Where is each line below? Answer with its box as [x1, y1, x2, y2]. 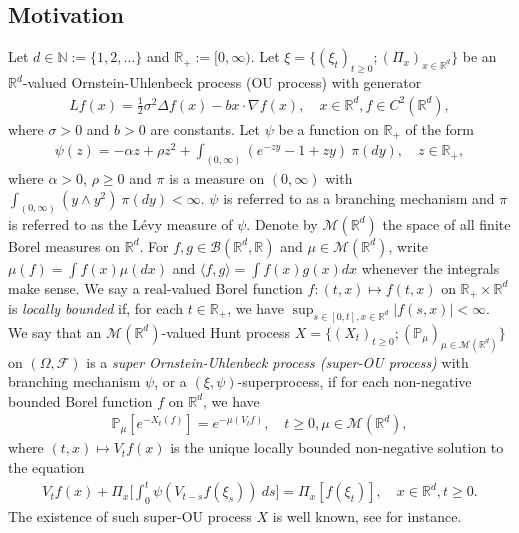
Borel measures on [8, 235, 121, 256]
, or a [154, 371, 187, 392]
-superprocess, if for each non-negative [237, 371, 472, 392]
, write [388, 235, 429, 256]
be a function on [278, 118, 379, 139]
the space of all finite [382, 213, 511, 234]
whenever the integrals [361, 257, 500, 278]
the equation [8, 457, 85, 478]
